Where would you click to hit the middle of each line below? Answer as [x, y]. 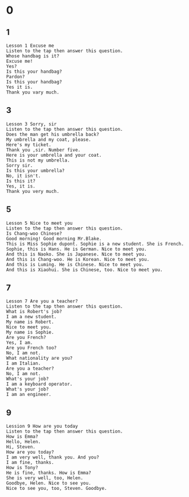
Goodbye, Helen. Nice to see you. [49, 483]
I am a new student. [32, 317]
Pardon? [16, 77]
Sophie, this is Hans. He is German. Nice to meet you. [76, 249]
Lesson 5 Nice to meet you [39, 223]
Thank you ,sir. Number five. [44, 150]
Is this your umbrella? [36, 170]
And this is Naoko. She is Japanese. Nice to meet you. [76, 254]
